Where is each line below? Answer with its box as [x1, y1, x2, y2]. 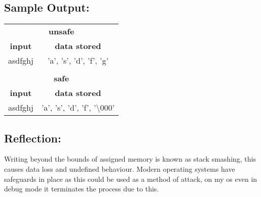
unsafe [48, 25, 74, 37]
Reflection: [4, 130, 61, 145]
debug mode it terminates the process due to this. [4, 183, 159, 194]
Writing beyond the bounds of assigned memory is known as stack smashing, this [4, 154, 256, 164]
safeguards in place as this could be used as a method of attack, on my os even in [4, 173, 257, 184]
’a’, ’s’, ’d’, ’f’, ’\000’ [41, 102, 115, 114]
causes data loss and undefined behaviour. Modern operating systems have [4, 164, 235, 174]
